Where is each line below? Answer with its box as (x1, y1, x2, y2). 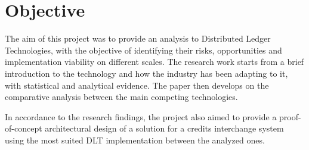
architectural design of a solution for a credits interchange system (45, 122, 284, 135)
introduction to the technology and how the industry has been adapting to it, (5, 67, 288, 79)
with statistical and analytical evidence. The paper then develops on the (5, 79, 269, 91)
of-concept (5, 122, 42, 135)
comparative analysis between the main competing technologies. (5, 90, 238, 103)
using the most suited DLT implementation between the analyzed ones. (5, 133, 265, 146)
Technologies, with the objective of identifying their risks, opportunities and (5, 43, 282, 56)
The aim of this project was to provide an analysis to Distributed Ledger (5, 32, 271, 45)
